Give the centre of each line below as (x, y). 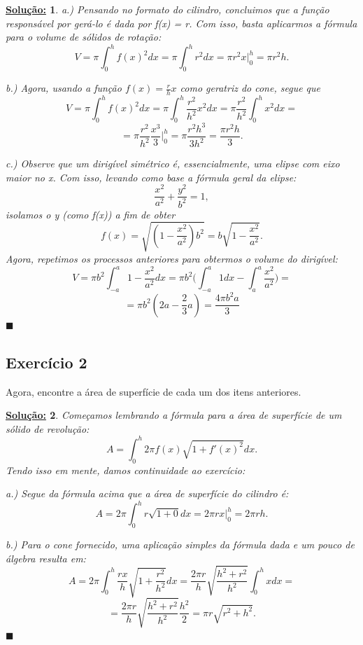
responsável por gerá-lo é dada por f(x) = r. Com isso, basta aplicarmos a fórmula (181, 23)
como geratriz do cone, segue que (250, 88)
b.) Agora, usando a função (64, 88)
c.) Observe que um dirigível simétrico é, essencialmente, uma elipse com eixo (173, 164)
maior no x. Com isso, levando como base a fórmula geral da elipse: (151, 177)
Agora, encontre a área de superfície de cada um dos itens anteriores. (154, 391)
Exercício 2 (47, 362)
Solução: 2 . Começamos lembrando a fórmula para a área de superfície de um (174, 415)
